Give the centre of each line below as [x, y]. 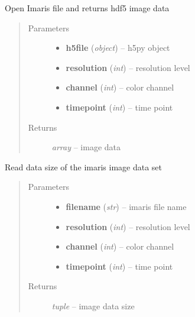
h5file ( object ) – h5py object [118, 48]
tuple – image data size [93, 305]
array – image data [86, 147]
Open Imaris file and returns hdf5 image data [87, 8]
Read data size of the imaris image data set [84, 166]
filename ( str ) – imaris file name [126, 206]
